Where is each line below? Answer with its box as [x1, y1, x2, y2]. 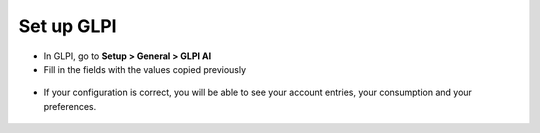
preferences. [43, 100, 97, 112]
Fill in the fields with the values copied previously [43, 63, 247, 75]
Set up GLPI [18, 15, 117, 37]
